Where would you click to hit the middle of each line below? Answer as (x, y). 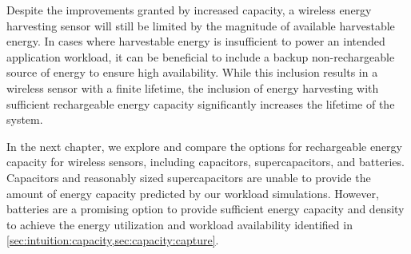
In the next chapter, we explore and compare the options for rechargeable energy (204, 146)
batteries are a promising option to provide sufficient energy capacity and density (205, 209)
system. (25, 119)
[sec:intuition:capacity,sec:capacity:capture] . (113, 240)
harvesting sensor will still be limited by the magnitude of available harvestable (201, 25)
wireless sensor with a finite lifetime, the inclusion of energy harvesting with (193, 87)
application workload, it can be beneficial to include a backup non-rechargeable (201, 56)
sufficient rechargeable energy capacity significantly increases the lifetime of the (201, 103)
